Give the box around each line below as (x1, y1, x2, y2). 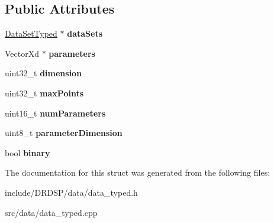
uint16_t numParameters (5, 106, 106, 119)
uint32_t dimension (5, 67, 82, 79)
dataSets (67, 27, 103, 40)
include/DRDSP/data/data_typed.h (5, 186, 138, 198)
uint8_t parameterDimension (5, 127, 123, 139)
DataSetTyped (5, 27, 57, 40)
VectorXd (5, 47, 39, 59)
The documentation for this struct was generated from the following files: (5, 166, 270, 179)
